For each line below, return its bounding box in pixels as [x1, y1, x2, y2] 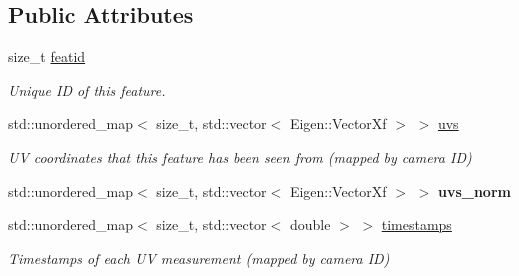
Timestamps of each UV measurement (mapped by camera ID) [8, 247, 390, 268]
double [289, 214, 331, 235]
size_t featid [8, 46, 86, 67]
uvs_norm [437, 180, 511, 201]
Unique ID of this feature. [8, 79, 166, 100]
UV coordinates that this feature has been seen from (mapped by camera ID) [8, 146, 472, 167]
